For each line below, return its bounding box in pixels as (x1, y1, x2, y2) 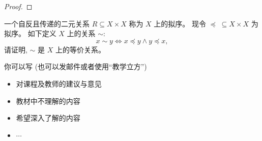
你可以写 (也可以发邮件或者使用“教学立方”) (4, 61, 147, 72)
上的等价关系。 (55, 44, 105, 54)
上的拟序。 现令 (154, 18, 206, 29)
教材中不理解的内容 (16, 95, 80, 106)
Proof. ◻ (4, 1, 33, 11)
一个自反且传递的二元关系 (4, 18, 90, 29)
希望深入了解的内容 (16, 112, 80, 123)
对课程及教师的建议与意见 (16, 78, 102, 89)
